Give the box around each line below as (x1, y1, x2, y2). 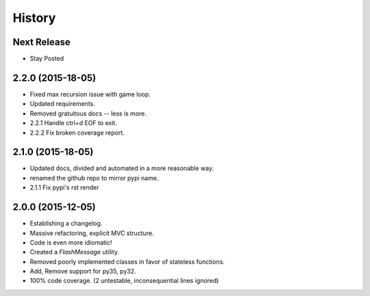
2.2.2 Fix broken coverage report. (29, 129, 125, 137)
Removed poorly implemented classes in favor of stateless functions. (29, 257, 225, 266)
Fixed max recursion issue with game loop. (29, 90, 151, 98)
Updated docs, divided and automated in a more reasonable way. (29, 164, 214, 172)
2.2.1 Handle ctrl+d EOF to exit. (29, 119, 117, 127)
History (12, 10, 56, 25)
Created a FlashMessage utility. (29, 248, 120, 256)
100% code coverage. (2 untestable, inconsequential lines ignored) (29, 277, 219, 285)
